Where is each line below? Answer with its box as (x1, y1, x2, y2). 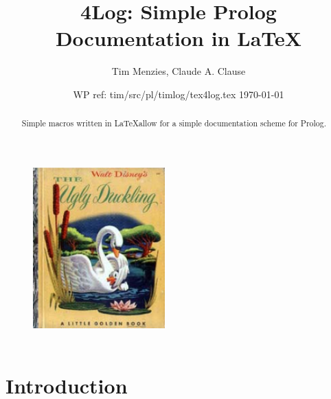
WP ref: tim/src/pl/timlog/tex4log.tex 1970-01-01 (73, 87, 284, 101)
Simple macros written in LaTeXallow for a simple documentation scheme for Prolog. (21, 117, 327, 129)
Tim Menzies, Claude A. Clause (111, 64, 246, 78)
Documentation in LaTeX (55, 24, 302, 52)
